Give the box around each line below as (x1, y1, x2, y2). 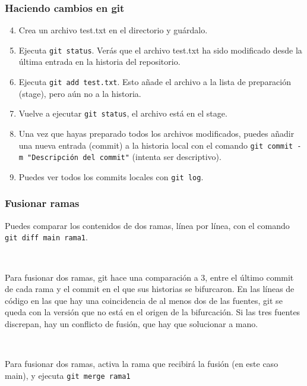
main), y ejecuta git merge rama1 (5, 369, 131, 381)
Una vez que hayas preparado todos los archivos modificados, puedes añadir (18, 127, 295, 139)
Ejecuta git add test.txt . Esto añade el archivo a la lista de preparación (18, 76, 292, 88)
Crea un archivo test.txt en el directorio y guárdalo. (18, 24, 208, 36)
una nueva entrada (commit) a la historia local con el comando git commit (18, 139, 293, 151)
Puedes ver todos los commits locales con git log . (18, 170, 204, 183)
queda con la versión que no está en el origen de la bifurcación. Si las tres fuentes (5, 306, 300, 318)
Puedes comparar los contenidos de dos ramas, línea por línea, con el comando (5, 219, 290, 231)
